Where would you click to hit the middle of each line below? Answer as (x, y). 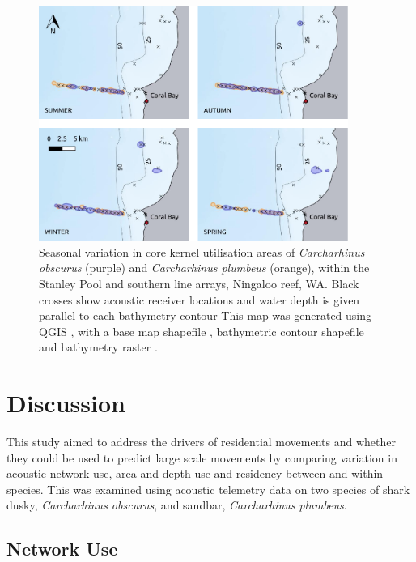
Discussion (66, 403)
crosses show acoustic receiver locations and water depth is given (200, 299)
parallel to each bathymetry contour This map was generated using (206, 315)
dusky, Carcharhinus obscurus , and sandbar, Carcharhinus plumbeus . (177, 505)
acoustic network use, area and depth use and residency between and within (195, 473)
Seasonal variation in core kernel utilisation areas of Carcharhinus (202, 251)
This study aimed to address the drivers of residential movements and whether (201, 442)
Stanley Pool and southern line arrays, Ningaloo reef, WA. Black (199, 283)
